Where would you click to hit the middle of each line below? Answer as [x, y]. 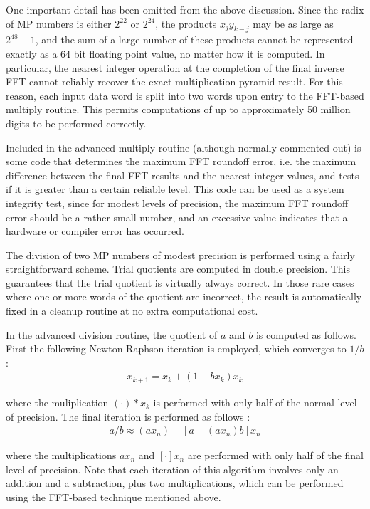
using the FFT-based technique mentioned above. [113, 497]
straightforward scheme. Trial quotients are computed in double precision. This [178, 269]
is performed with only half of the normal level [255, 402]
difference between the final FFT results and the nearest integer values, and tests [183, 175]
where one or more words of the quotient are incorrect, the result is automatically [184, 297]
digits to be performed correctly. [76, 123]
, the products [186, 23]
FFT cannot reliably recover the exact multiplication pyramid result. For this [174, 82]
